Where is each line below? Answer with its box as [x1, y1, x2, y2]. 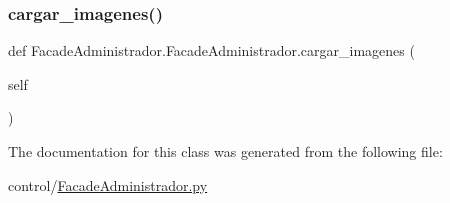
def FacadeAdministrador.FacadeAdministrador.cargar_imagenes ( [8, 40, 415, 61]
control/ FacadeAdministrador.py [8, 174, 208, 195]
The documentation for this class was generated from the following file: [8, 141, 443, 161]
